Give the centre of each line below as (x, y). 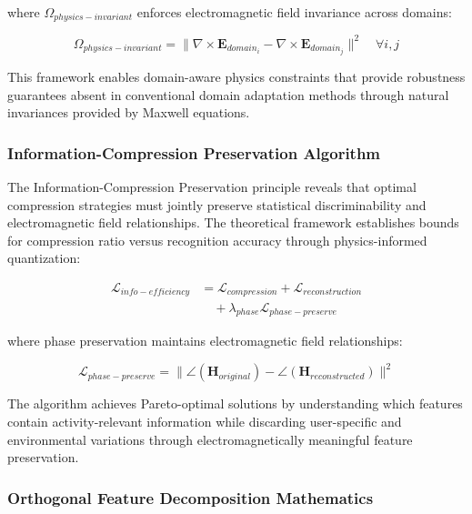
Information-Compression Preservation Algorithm (194, 152)
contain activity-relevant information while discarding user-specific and (205, 422)
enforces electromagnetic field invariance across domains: (294, 12)
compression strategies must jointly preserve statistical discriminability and (217, 204)
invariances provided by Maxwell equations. (129, 112)
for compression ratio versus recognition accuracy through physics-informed (217, 240)
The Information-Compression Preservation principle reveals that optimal (212, 187)
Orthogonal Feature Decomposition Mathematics (191, 497)
